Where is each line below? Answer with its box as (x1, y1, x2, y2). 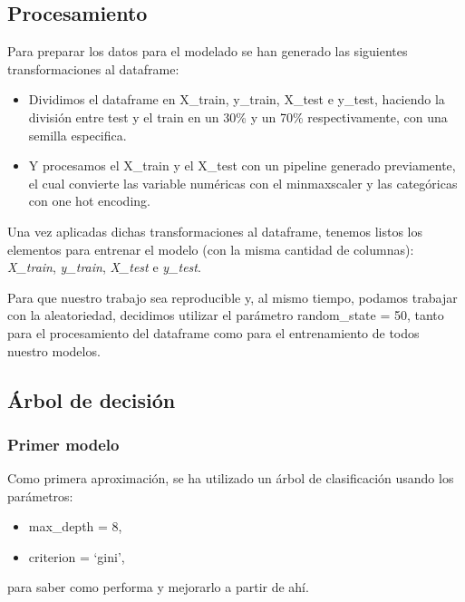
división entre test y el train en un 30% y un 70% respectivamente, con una (28, 107, 448, 126)
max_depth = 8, (28, 517, 122, 536)
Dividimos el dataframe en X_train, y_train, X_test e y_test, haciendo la (28, 90, 445, 109)
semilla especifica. (28, 125, 127, 144)
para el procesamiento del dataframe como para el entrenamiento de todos (7, 323, 420, 342)
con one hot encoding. (28, 191, 150, 210)
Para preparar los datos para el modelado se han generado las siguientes (7, 42, 408, 61)
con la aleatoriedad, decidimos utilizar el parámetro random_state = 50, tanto (7, 306, 444, 325)
